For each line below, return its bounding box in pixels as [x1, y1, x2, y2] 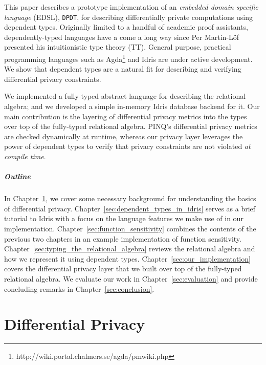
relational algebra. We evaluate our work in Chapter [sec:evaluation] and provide [4, 273, 258, 284]
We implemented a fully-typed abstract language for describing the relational [4, 91, 246, 101]
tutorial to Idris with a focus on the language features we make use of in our [4, 213, 243, 224]
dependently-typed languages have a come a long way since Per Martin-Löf [4, 31, 239, 42]
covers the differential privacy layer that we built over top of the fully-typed [4, 263, 242, 274]
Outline [4, 171, 31, 182]
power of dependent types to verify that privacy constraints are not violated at [4, 141, 251, 152]
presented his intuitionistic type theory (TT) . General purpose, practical [4, 41, 231, 52]
